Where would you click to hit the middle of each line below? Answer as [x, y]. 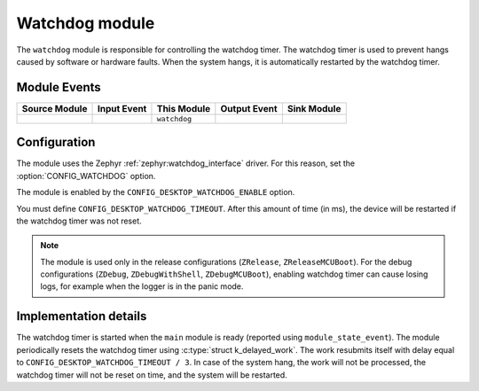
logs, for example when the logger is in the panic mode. [142, 286]
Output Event [249, 108]
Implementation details [82, 316]
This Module [184, 108]
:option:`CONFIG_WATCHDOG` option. [86, 176]
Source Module [55, 108]
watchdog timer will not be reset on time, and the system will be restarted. [152, 375]
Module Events [59, 87]
